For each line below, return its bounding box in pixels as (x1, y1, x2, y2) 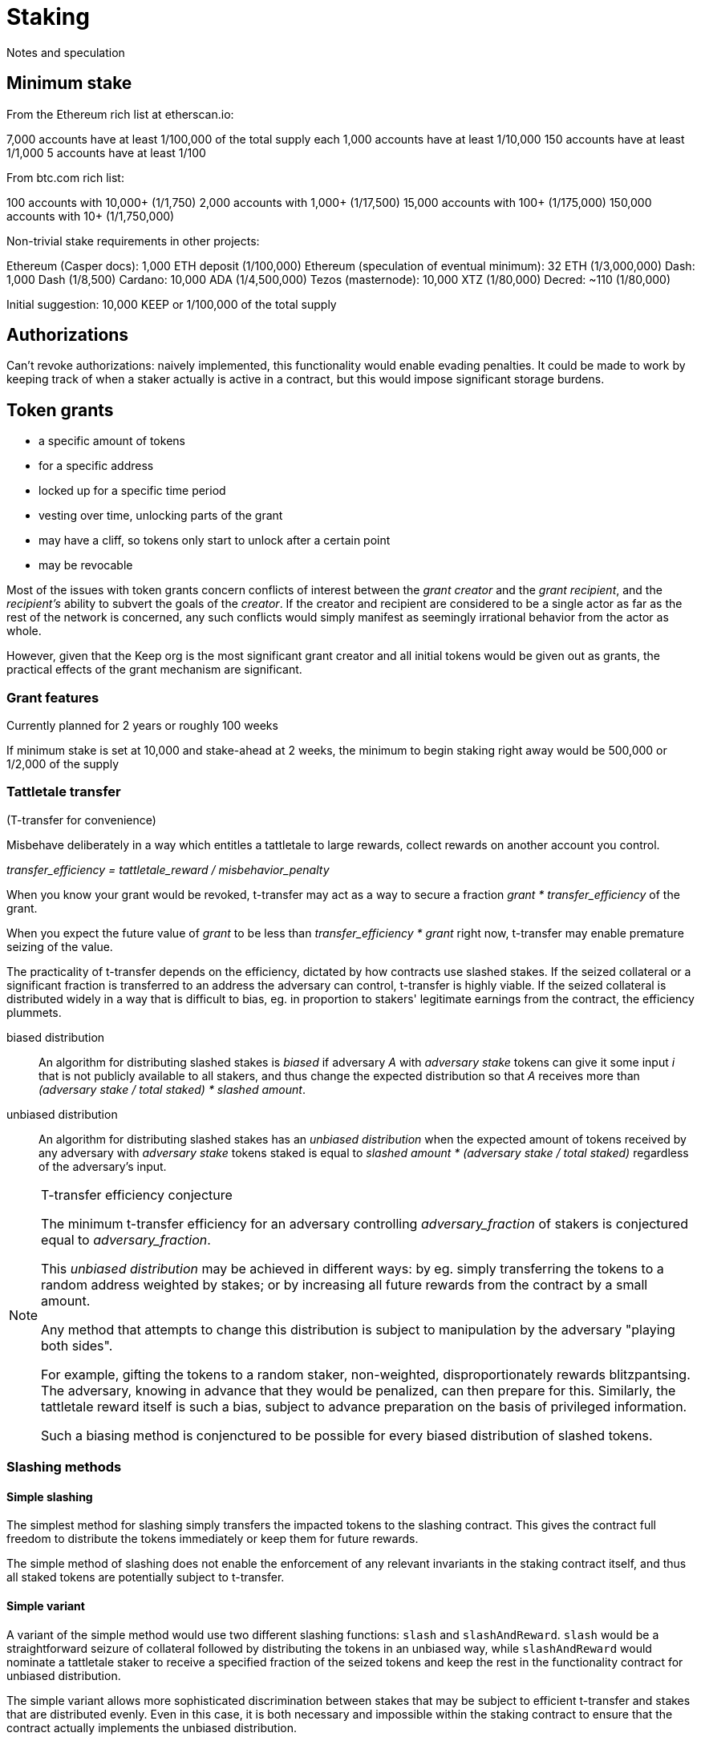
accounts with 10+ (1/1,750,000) (6, 209, 175, 223)
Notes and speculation (6, 45, 125, 59)
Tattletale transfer (6, 783, 121, 800)
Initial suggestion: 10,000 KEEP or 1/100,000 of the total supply (6, 297, 337, 311)
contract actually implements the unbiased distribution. (6, 1720, 298, 1735)
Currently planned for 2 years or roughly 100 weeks (6, 719, 278, 733)
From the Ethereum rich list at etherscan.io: (6, 107, 234, 121)
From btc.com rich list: (6, 170, 124, 184)
